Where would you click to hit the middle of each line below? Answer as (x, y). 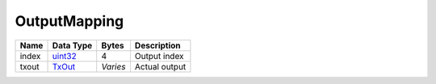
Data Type (72, 45)
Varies (113, 66)
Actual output (160, 66)
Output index (159, 56)
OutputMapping (69, 21)
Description (157, 45)
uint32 (64, 56)
